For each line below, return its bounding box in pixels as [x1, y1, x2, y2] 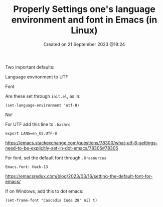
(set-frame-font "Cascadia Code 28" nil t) [5, 197, 98, 203]
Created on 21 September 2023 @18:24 [43, 41, 125, 47]
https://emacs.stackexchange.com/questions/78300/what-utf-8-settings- [5, 139, 158, 145]
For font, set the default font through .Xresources [5, 154, 107, 160]
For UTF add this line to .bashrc [5, 121, 71, 127]
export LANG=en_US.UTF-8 [5, 131, 57, 136]
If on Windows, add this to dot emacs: [5, 188, 84, 194]
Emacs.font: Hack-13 [5, 164, 49, 169]
